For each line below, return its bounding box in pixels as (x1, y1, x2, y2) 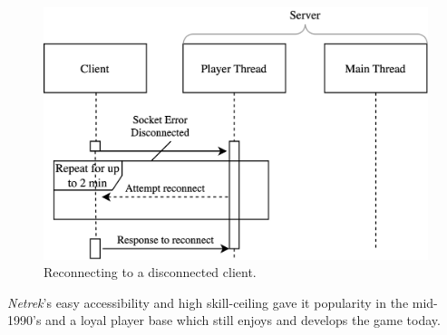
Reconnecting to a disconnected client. (44, 263, 257, 282)
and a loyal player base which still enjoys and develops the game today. (45, 311, 441, 330)
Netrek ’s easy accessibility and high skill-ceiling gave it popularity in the (7, 292, 409, 311)
